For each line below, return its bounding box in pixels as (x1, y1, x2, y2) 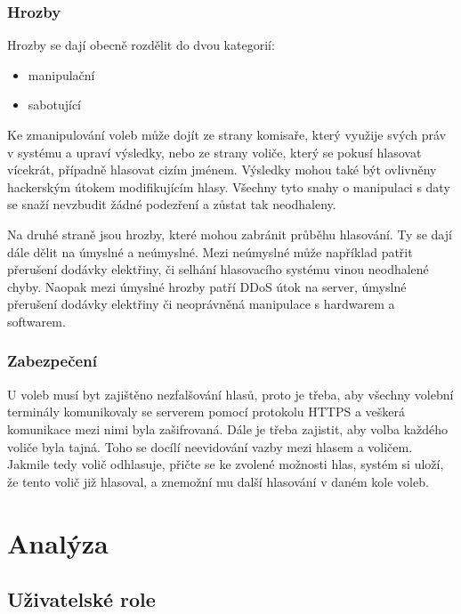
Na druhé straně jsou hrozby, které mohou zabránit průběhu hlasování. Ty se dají (7, 224, 452, 243)
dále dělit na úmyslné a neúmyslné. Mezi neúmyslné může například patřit (7, 242, 413, 261)
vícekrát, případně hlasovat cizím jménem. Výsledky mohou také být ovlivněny (7, 160, 437, 179)
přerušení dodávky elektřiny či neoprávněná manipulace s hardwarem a (7, 295, 395, 313)
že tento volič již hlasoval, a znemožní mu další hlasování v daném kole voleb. (7, 472, 429, 490)
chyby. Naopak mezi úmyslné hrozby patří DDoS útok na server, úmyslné (7, 277, 407, 295)
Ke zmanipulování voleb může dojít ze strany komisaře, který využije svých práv (7, 125, 447, 143)
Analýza (7, 524, 109, 561)
